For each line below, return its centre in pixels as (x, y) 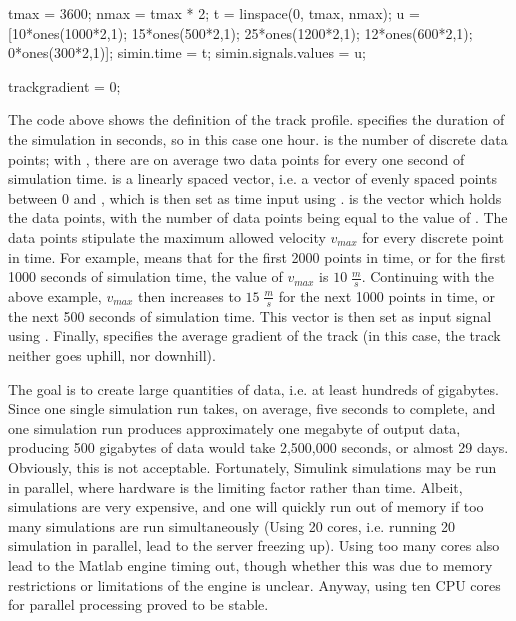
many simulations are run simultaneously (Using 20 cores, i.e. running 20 (232, 525)
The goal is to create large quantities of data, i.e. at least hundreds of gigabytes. (253, 388)
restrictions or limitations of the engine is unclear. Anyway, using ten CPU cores (254, 584)
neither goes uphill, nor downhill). (112, 354)
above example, (55, 295)
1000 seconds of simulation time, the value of (145, 276)
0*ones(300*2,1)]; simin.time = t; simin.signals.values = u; (187, 52)
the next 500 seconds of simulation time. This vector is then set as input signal (250, 315)
